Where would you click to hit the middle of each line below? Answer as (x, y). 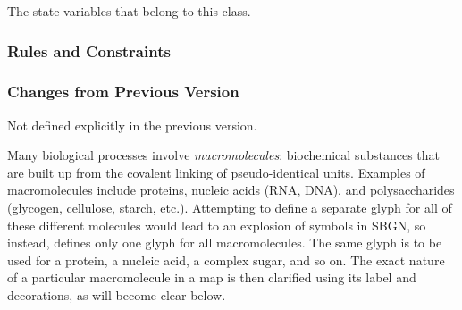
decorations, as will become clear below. (117, 295)
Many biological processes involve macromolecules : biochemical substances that (224, 155)
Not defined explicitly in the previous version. (132, 125)
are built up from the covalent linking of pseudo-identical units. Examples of (216, 172)
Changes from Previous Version (123, 92)
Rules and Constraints (89, 50)
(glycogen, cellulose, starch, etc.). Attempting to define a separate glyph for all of (230, 208)
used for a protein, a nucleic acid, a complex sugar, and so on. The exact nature (226, 260)
